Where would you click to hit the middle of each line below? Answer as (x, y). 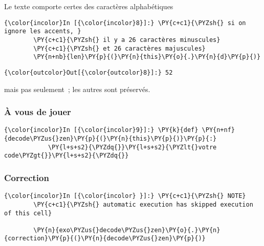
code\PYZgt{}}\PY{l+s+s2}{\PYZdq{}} (67, 156)
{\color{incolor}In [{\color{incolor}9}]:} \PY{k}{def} (101, 130)
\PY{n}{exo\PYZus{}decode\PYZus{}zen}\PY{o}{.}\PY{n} (127, 230)
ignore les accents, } (43, 31)
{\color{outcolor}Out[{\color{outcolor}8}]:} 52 (89, 72)
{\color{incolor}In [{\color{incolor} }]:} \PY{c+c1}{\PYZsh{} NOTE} (125, 196)
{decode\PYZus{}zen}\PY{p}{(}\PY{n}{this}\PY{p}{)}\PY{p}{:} (111, 139)
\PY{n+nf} (218, 130)
